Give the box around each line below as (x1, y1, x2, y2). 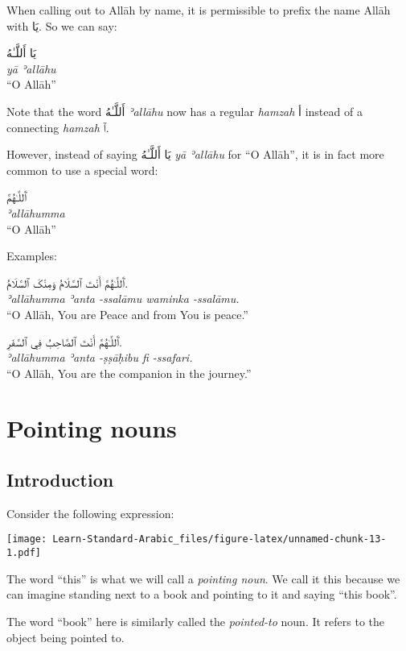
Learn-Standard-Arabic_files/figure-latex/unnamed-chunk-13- (52, 533, 387, 545)
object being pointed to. (6, 628, 125, 645)
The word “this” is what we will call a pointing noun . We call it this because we (6, 570, 400, 587)
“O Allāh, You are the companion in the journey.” (6, 364, 252, 381)
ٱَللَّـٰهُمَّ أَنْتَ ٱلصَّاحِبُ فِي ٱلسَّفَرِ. (6, 333, 123, 350)
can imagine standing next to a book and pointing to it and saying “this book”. (6, 586, 397, 603)
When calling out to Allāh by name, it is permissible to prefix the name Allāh (6, 2, 391, 18)
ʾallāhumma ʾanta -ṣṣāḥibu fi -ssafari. (6, 349, 193, 366)
